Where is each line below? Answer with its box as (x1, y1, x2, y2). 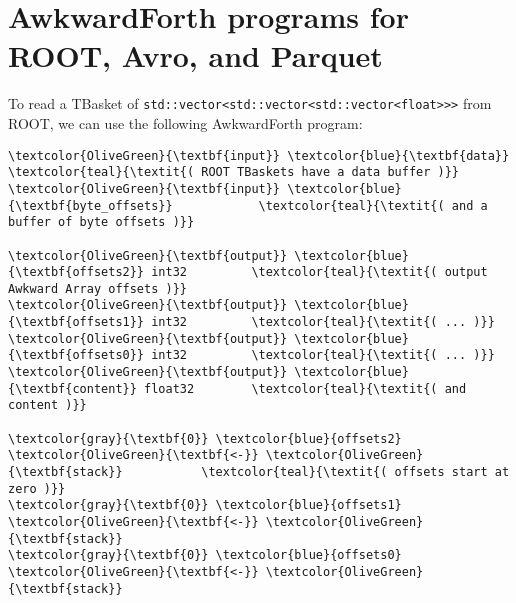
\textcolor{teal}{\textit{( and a (258, 198, 488, 213)
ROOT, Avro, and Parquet (8, 35, 383, 76)
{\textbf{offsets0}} (8, 348, 145, 363)
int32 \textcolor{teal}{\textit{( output (151, 265, 488, 280)
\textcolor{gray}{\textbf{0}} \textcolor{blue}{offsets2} (8, 431, 402, 446)
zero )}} (8, 481, 66, 496)
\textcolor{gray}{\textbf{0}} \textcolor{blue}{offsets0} (8, 548, 402, 563)
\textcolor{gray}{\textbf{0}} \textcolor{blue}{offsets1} (8, 498, 402, 513)
